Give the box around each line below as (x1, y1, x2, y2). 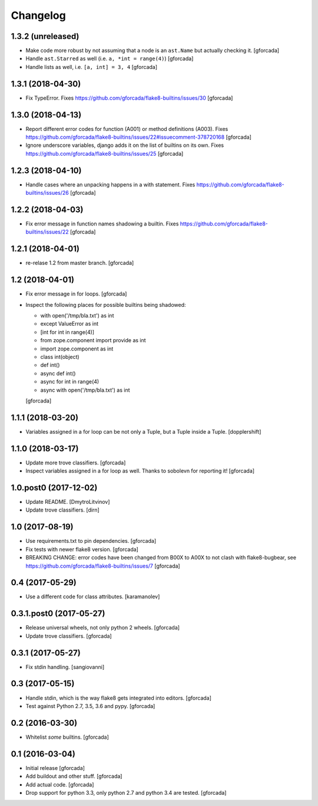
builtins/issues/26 (25, 189, 69, 196)
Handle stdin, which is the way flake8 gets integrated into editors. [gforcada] (25, 694, 212, 702)
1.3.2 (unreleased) (11, 31, 79, 41)
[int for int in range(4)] (40, 328, 94, 336)
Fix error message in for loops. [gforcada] (25, 290, 127, 297)
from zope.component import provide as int (40, 337, 147, 344)
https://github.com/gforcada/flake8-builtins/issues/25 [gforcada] (25, 150, 184, 157)
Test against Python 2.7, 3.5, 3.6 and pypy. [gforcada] (25, 702, 155, 709)
